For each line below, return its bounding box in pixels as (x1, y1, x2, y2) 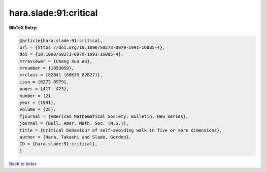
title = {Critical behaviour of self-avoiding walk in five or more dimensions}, (19, 127, 223, 133)
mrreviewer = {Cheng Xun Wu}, (19, 58, 93, 64)
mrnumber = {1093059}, (19, 66, 74, 71)
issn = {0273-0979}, (19, 79, 69, 85)
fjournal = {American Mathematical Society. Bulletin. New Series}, (19, 113, 189, 119)
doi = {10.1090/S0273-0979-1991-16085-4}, (19, 52, 124, 57)
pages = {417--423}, (19, 86, 69, 92)
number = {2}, (19, 93, 54, 99)
